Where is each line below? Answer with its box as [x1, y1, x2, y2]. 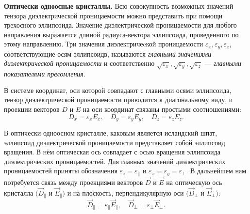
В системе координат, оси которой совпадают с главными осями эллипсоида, [4, 85, 232, 95]
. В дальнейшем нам [186, 166, 247, 176]
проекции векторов [4, 104, 60, 114]
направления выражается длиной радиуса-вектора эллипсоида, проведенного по [4, 29, 239, 39]
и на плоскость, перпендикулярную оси [67, 187, 184, 198]
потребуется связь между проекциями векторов [4, 177, 143, 187]
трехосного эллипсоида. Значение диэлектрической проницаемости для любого [4, 20, 237, 30]
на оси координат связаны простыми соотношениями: [83, 104, 241, 114]
